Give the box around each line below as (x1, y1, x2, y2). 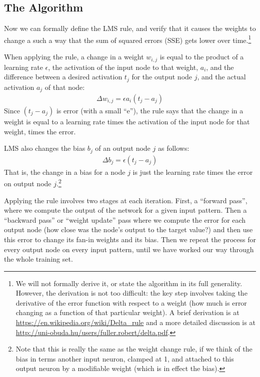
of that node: (44, 81, 85, 92)
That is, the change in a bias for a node (4, 166, 125, 177)
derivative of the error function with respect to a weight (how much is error (15, 297, 247, 308)
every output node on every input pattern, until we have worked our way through (4, 244, 254, 254)
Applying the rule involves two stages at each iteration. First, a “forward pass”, (4, 195, 247, 205)
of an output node (95, 143, 150, 153)
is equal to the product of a (159, 51, 244, 62)
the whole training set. (4, 254, 73, 264)
